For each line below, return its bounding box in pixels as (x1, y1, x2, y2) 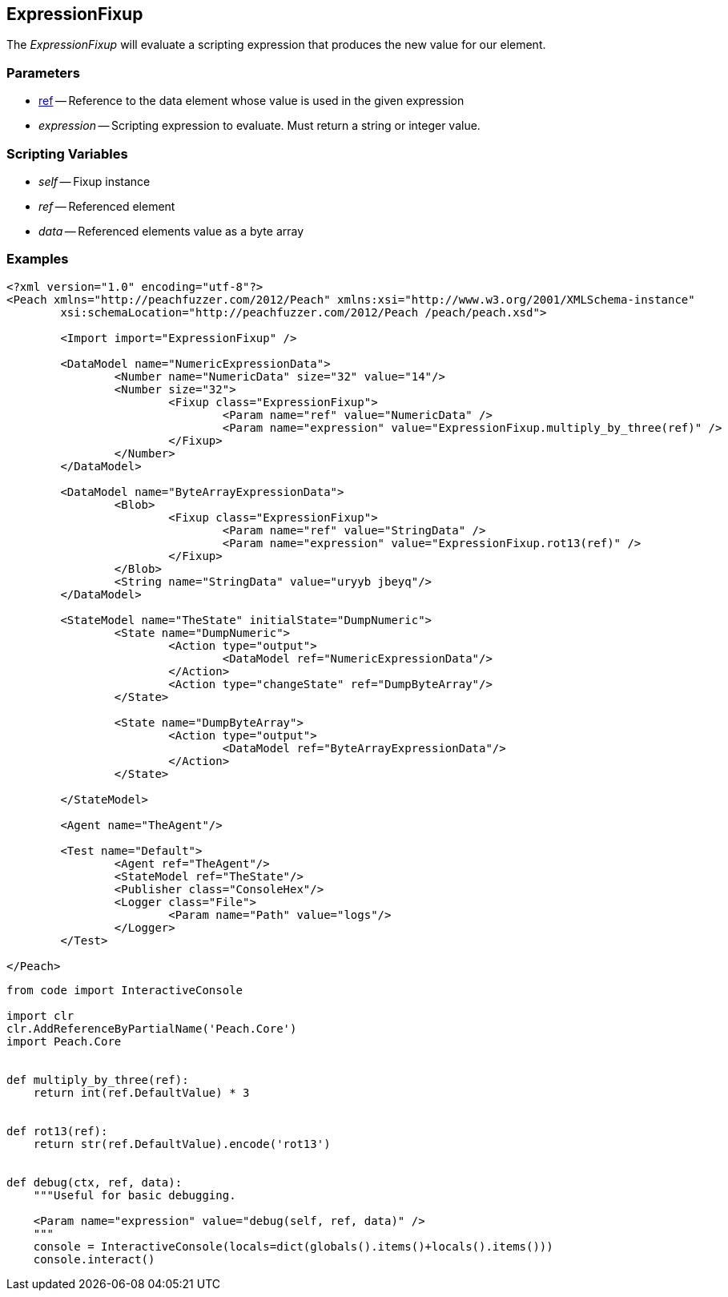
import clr (6, 1009, 74, 1022)
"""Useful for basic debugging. (33, 1188, 236, 1202)
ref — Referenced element (38, 199, 175, 213)
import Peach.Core (6, 1034, 122, 1048)
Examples (6, 251, 69, 268)
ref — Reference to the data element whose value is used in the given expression (38, 94, 465, 108)
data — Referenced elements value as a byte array (38, 224, 304, 238)
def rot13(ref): (6, 1124, 108, 1138)
